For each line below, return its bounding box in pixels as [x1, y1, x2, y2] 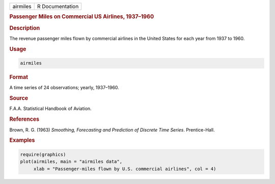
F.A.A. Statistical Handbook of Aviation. [9, 106, 92, 112]
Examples [9, 137, 35, 144]
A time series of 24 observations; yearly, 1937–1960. [9, 85, 119, 91]
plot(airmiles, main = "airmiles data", [20, 159, 122, 165]
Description [9, 24, 40, 32]
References [9, 116, 40, 123]
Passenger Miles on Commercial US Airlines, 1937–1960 [9, 13, 154, 20]
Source [9, 95, 29, 102]
